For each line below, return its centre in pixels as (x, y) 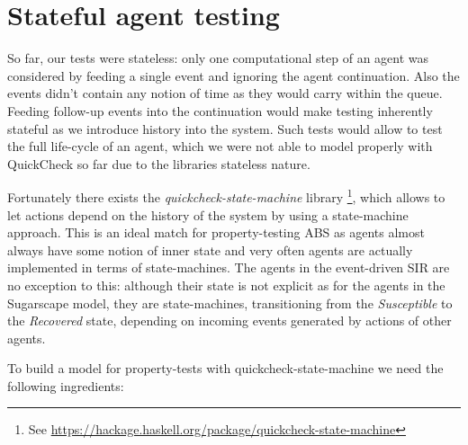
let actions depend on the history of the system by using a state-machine (208, 214)
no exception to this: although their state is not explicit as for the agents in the (226, 285)
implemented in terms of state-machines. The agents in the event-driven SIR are (229, 267)
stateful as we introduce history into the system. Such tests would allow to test (225, 128)
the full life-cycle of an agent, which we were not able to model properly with (220, 146)
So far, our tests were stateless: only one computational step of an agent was (218, 58)
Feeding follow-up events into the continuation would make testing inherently (220, 110)
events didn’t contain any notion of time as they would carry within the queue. (225, 93)
